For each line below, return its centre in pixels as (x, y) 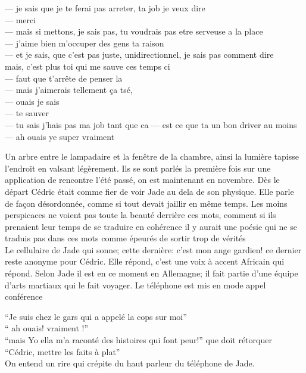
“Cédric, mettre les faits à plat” (63, 351)
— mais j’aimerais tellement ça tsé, (69, 90)
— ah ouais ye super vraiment (60, 136)
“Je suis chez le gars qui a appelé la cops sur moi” (96, 316)
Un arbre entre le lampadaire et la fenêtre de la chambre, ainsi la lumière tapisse (152, 156)
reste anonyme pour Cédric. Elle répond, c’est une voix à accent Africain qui (145, 261)
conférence (24, 296)
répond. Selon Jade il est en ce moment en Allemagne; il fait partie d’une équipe (152, 273)
